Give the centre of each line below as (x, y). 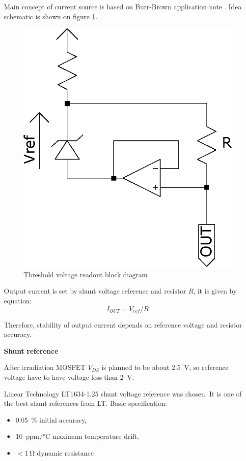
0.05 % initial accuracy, (51, 419)
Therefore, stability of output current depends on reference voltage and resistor (123, 324)
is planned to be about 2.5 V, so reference (165, 367)
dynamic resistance (65, 452)
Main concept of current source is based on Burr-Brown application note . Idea (123, 6)
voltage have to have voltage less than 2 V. (69, 377)
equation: (18, 301)
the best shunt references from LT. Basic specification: (86, 403)
